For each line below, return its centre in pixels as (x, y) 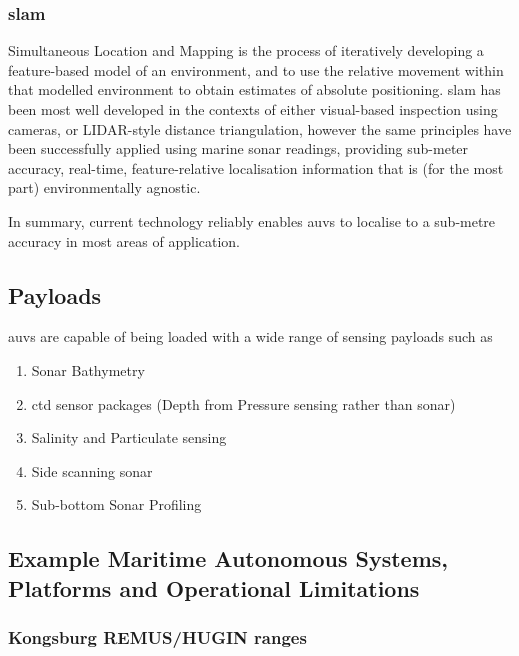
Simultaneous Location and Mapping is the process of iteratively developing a (246, 50)
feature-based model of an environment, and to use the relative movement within (256, 69)
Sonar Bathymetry (88, 369)
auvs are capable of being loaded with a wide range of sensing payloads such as (250, 336)
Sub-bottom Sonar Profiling (116, 504)
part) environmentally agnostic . (104, 187)
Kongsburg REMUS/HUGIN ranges (157, 637)
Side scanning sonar (92, 470)
